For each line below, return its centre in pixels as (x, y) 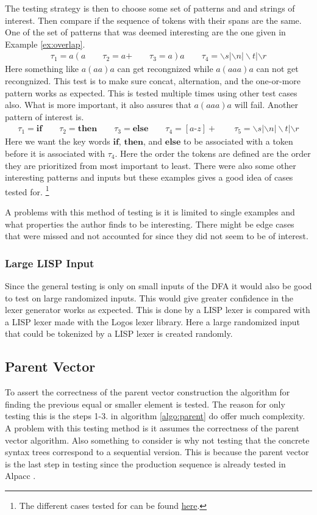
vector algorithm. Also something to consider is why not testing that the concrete (157, 440)
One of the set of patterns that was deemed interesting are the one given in (145, 32)
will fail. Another (266, 105)
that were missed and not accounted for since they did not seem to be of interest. (157, 236)
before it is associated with (55, 153)
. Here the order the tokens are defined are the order (213, 153)
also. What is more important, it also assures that (98, 105)
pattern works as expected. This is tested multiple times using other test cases (151, 92)
